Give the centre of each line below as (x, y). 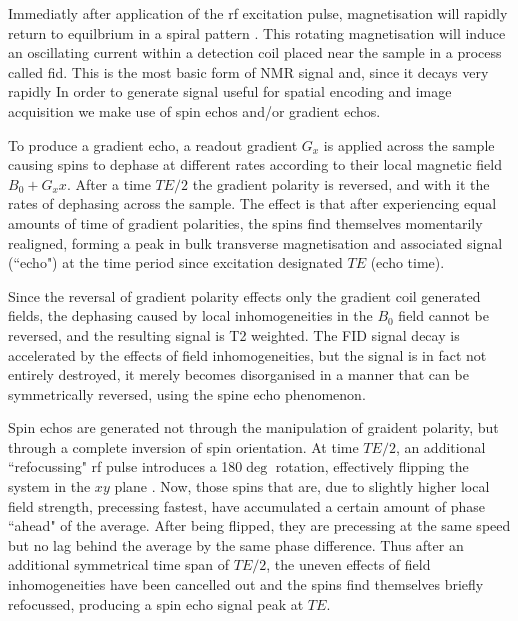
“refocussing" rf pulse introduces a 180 (125, 466)
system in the (49, 486)
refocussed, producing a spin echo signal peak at (156, 603)
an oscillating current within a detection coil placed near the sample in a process (255, 52)
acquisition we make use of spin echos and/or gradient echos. (194, 110)
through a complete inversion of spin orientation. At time (183, 446)
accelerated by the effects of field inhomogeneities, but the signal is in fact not (247, 354)
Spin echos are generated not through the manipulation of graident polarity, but (253, 427)
